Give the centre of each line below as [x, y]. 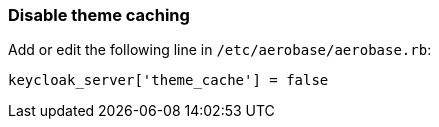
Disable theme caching [99, 15]
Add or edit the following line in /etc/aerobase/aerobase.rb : [220, 50]
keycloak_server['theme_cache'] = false [168, 80]
